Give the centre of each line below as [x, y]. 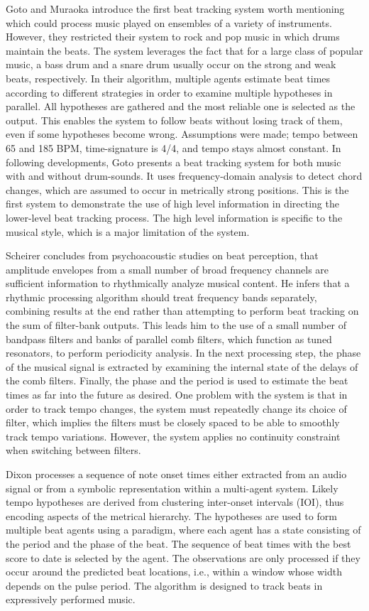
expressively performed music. [71, 599]
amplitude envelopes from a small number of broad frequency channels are [167, 269]
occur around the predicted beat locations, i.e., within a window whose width [174, 572]
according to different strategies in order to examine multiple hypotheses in [169, 92]
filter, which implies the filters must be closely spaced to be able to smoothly [173, 422]
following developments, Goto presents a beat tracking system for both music [174, 162]
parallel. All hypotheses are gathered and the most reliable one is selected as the [181, 106]
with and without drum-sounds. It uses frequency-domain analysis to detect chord [184, 176]
